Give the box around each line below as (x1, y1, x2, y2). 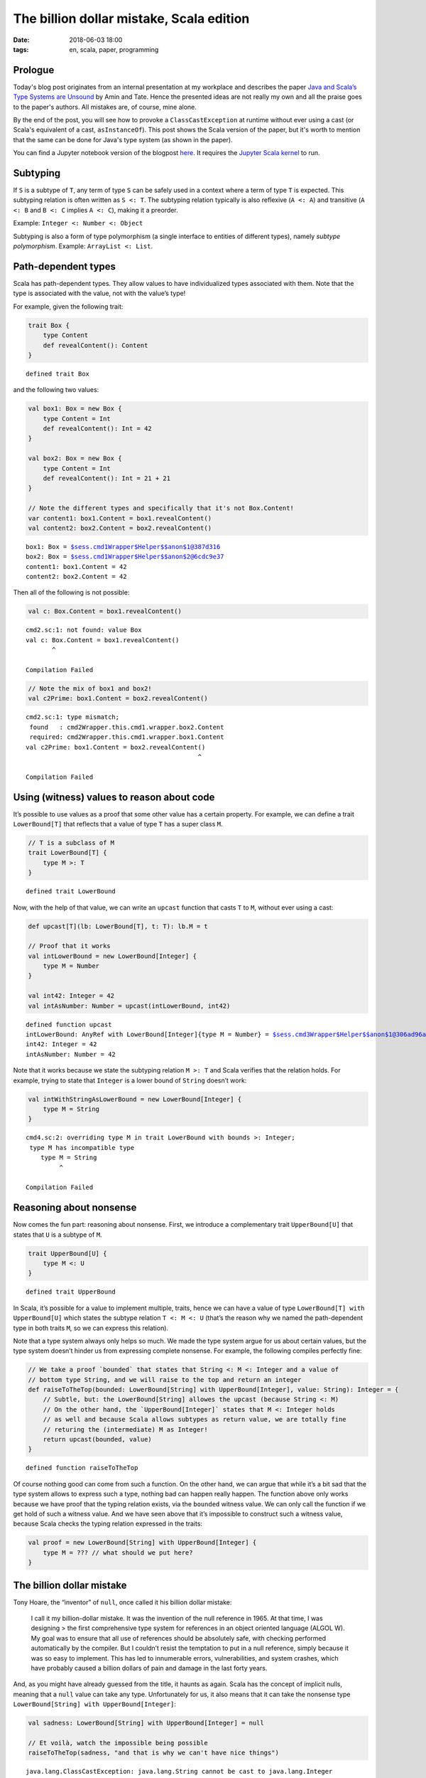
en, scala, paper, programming (69, 45, 159, 53)
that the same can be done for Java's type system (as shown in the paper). (13, 135, 234, 144)
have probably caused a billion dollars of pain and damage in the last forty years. (31, 1663, 268, 1672)
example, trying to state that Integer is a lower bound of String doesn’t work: (13, 1076, 247, 1085)
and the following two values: (13, 385, 99, 394)
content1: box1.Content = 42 (26, 563, 127, 570)
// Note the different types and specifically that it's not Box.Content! (28, 504, 295, 512)
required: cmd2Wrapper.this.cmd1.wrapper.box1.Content (29, 733, 224, 741)
